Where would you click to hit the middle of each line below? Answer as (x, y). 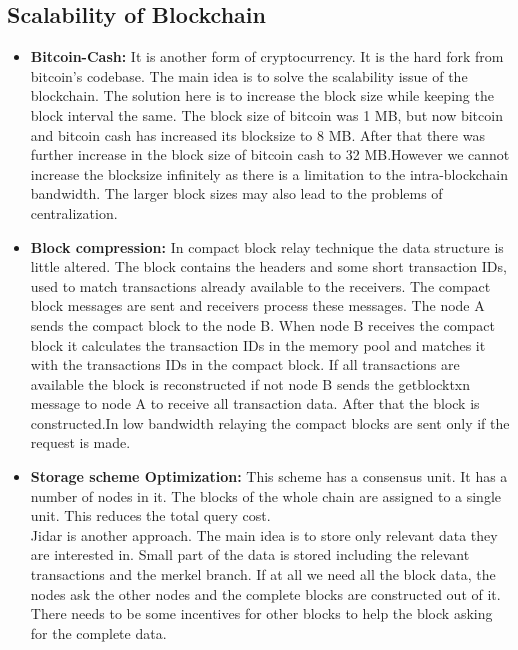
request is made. (80, 442)
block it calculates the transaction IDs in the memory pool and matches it (258, 344)
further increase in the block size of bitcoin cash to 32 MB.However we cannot (270, 154)
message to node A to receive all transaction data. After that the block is (255, 403)
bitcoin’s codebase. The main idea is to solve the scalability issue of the (249, 75)
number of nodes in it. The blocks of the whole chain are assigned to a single (266, 495)
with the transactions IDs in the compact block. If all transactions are (245, 364)
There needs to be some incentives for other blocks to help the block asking (261, 613)
